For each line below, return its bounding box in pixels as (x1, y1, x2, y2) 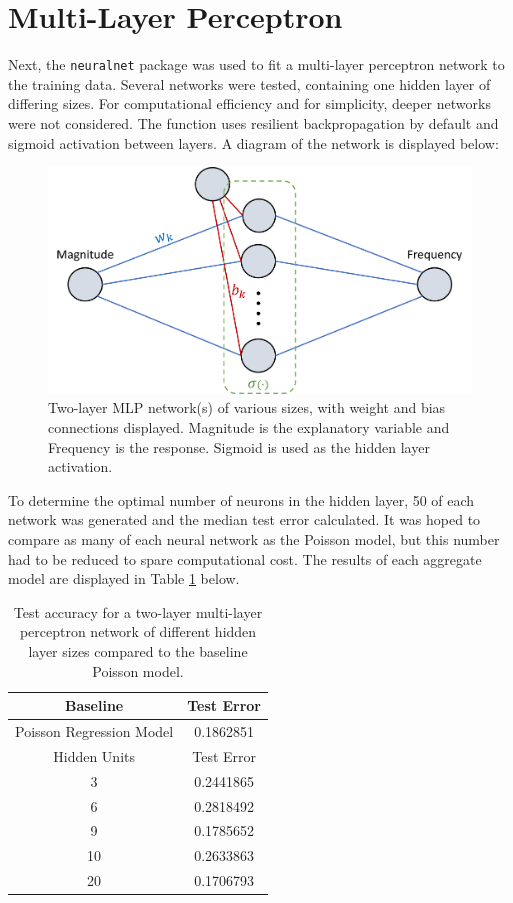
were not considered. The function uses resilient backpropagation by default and (8, 112, 499, 133)
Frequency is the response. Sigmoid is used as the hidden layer (48, 436, 430, 457)
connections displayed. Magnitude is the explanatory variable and (48, 417, 450, 438)
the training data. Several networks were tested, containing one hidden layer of (8, 73, 491, 94)
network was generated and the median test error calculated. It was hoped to (8, 509, 481, 530)
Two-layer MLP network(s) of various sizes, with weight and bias (48, 397, 446, 418)
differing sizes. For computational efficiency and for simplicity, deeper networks (8, 93, 491, 114)
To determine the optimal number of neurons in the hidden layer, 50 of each (8, 489, 475, 510)
